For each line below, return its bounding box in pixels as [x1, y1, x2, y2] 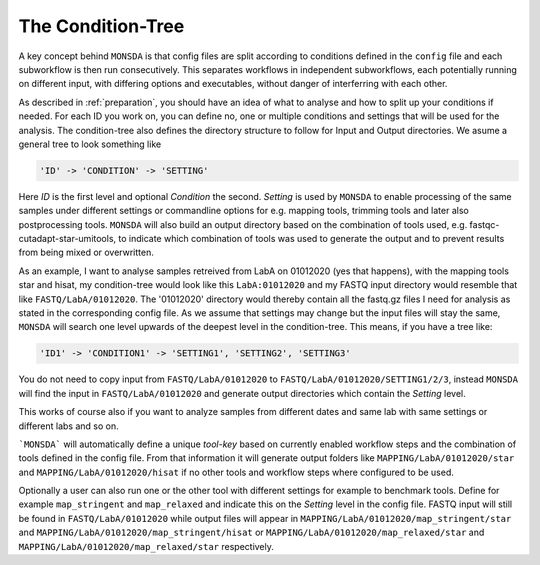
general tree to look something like [18, 138, 162, 150]
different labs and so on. [18, 420, 119, 432]
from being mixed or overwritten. [18, 246, 155, 259]
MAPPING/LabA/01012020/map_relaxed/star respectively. [18, 540, 275, 552]
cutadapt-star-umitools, [18, 233, 117, 245]
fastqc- [469, 218, 500, 230]
